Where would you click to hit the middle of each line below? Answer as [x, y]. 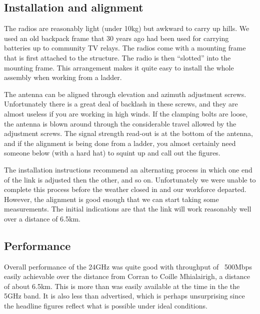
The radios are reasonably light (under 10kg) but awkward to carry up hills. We [127, 28]
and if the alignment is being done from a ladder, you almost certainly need [120, 143]
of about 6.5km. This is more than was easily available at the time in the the [122, 286]
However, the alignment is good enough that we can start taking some [111, 199]
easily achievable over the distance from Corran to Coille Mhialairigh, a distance [127, 276]
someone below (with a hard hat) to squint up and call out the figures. [112, 153]
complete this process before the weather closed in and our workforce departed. [125, 189]
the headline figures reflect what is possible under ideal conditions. [106, 306]
